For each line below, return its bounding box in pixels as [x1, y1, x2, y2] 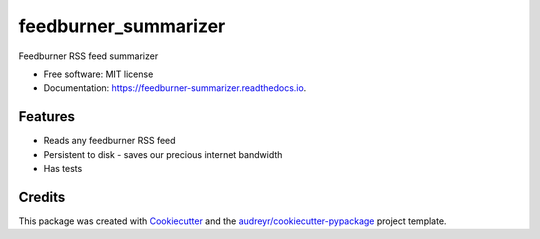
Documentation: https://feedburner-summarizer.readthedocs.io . [43, 82, 307, 94]
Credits [18, 188, 66, 205]
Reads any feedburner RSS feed [43, 135, 176, 147]
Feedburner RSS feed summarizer [18, 50, 159, 62]
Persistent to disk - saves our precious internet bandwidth [43, 148, 283, 160]
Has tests [43, 163, 83, 175]
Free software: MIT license [43, 68, 154, 80]
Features [18, 108, 75, 125]
